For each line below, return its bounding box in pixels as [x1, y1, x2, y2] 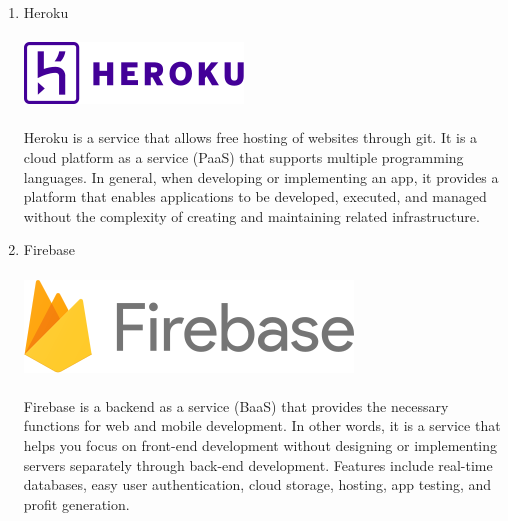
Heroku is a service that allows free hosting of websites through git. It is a [23, 127, 478, 148]
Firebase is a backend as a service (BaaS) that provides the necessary [23, 395, 449, 416]
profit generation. [23, 493, 130, 514]
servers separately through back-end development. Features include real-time [23, 454, 493, 475]
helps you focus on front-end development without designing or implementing [23, 434, 498, 455]
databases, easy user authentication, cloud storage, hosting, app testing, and [23, 474, 492, 495]
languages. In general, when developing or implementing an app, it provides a [23, 166, 499, 187]
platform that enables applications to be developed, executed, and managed [23, 186, 487, 207]
